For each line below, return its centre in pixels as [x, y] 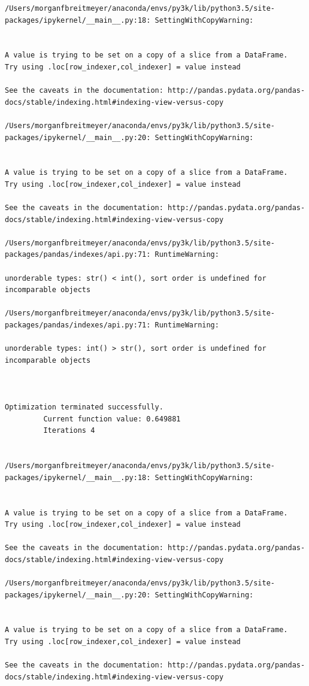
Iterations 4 [69, 431]
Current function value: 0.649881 [112, 419]
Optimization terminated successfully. [84, 407]
